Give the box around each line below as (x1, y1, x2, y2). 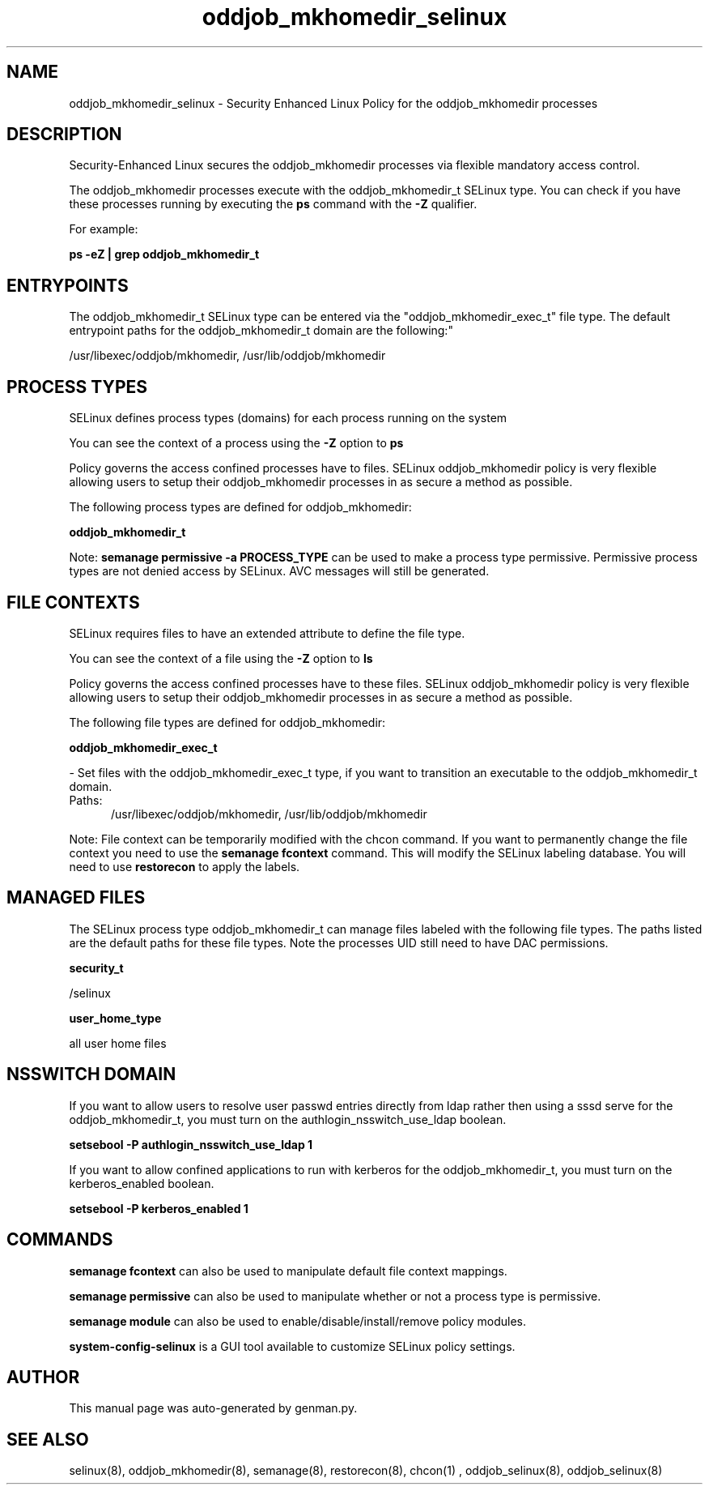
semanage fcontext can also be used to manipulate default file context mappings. (69, 1263, 507, 1278)
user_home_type (69, 1010, 162, 1025)
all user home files (69, 1036, 167, 1050)
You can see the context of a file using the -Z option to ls (69, 651, 373, 665)
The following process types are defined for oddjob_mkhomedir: (69, 500, 412, 515)
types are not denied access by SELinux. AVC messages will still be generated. (69, 564, 490, 579)
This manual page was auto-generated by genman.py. (69, 1401, 358, 1416)
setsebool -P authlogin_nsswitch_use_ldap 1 (69, 1137, 313, 1151)
